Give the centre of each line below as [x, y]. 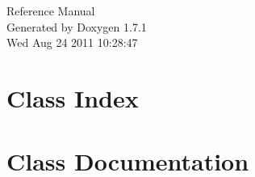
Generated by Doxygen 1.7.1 [77, 26]
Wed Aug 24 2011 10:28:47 [72, 42]
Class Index [73, 97]
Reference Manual [51, 11]
